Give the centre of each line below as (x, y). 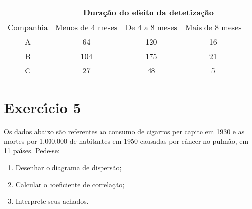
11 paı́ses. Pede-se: (32, 151)
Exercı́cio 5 (43, 107)
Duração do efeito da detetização (148, 12)
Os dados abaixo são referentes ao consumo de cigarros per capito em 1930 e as (124, 131)
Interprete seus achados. (52, 201)
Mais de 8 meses (213, 27)
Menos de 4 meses (87, 27)
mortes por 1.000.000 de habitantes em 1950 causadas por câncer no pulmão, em (126, 141)
